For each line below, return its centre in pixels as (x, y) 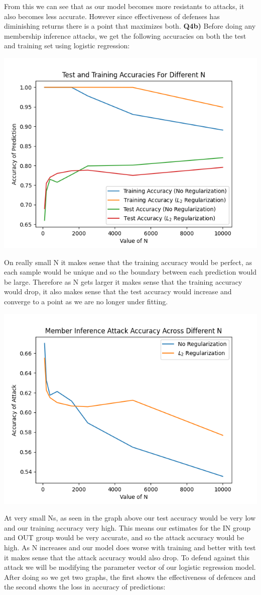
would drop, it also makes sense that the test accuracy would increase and (118, 291)
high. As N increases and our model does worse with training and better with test (130, 547)
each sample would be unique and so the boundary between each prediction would (130, 272)
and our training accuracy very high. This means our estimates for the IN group (127, 527)
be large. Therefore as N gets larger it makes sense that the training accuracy (123, 281)
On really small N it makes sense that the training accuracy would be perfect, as (128, 262)
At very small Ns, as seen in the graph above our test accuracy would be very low (130, 518)
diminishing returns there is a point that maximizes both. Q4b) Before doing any (130, 26)
